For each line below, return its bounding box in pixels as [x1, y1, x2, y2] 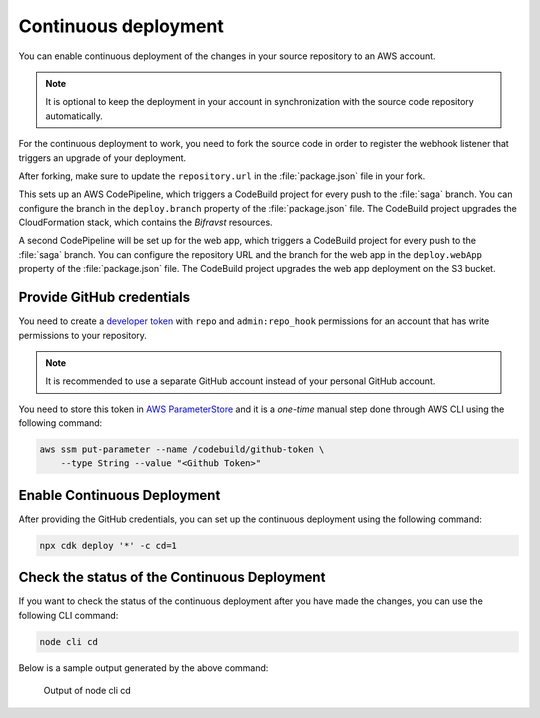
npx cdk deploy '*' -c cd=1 [39, 540, 177, 551]
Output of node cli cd [43, 685, 132, 697]
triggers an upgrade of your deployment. [18, 151, 187, 164]
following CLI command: [18, 609, 119, 621]
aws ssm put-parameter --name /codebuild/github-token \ [39, 444, 325, 455]
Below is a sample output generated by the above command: [18, 661, 269, 674]
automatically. [45, 110, 104, 122]
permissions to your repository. [18, 329, 147, 341]
